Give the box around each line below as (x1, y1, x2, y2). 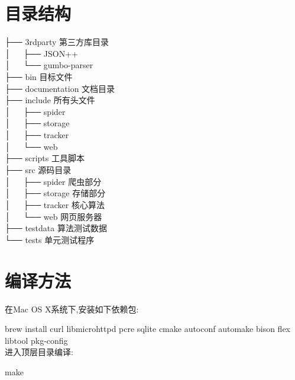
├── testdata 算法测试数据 (5, 222, 107, 234)
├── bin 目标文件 (5, 71, 73, 83)
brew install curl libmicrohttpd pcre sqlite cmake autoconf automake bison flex (5, 322, 291, 335)
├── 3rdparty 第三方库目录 (5, 36, 109, 48)
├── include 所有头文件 (5, 94, 95, 106)
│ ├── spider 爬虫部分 (5, 175, 102, 187)
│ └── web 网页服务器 (5, 210, 102, 222)
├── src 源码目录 (5, 164, 72, 176)
